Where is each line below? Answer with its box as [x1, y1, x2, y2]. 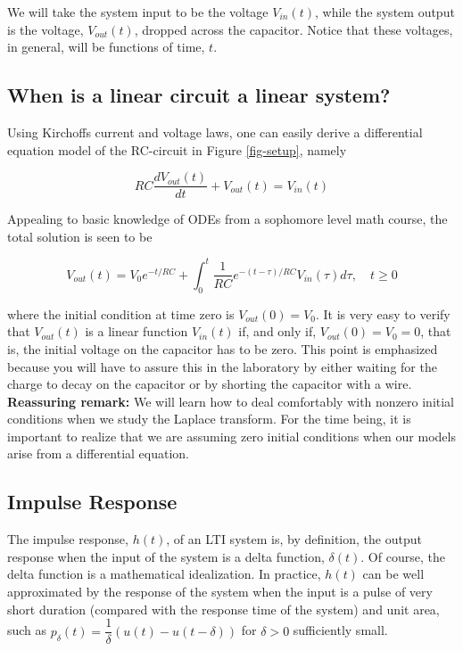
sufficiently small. [293, 621, 388, 639]
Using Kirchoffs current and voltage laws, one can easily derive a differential [7, 122, 423, 141]
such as [7, 621, 47, 639]
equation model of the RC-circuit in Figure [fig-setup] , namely [7, 140, 347, 159]
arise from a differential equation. [7, 444, 189, 463]
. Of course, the [360, 547, 445, 565]
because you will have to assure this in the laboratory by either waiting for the [7, 357, 437, 375]
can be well [362, 564, 425, 583]
